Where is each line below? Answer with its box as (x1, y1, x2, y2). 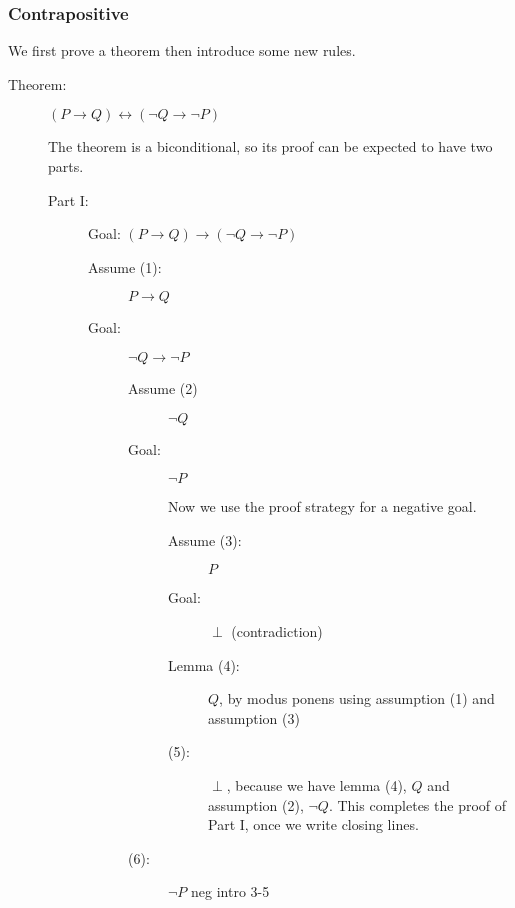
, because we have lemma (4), (226, 774, 407, 795)
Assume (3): (168, 529, 242, 550)
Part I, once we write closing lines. (208, 814, 419, 835)
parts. (48, 156, 84, 176)
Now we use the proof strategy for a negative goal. (168, 496, 477, 517)
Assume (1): (88, 256, 162, 277)
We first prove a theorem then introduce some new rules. (8, 40, 356, 61)
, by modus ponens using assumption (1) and (219, 688, 495, 709)
